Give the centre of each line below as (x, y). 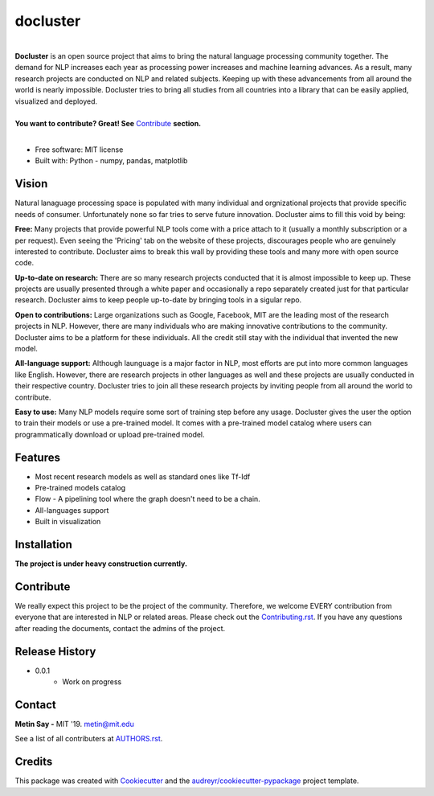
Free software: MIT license (79, 150)
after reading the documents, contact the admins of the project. (120, 628)
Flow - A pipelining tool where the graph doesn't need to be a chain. (147, 499)
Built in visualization (68, 522)
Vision (31, 184)
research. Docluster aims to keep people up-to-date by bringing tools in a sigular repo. (158, 300)
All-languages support (72, 510)
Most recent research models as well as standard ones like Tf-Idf (143, 476)
